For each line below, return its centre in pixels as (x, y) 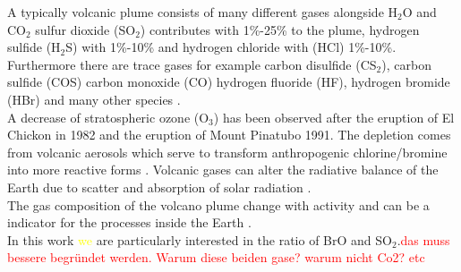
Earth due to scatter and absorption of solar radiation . (159, 187)
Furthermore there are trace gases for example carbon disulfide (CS (192, 64)
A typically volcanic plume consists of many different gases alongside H (203, 12)
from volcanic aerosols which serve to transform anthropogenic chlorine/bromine (227, 152)
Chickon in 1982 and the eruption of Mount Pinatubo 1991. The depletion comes (229, 135)
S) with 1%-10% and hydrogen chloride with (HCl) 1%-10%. (231, 47)
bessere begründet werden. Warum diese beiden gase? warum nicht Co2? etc (216, 257)
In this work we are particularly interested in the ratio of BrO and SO (200, 239)
